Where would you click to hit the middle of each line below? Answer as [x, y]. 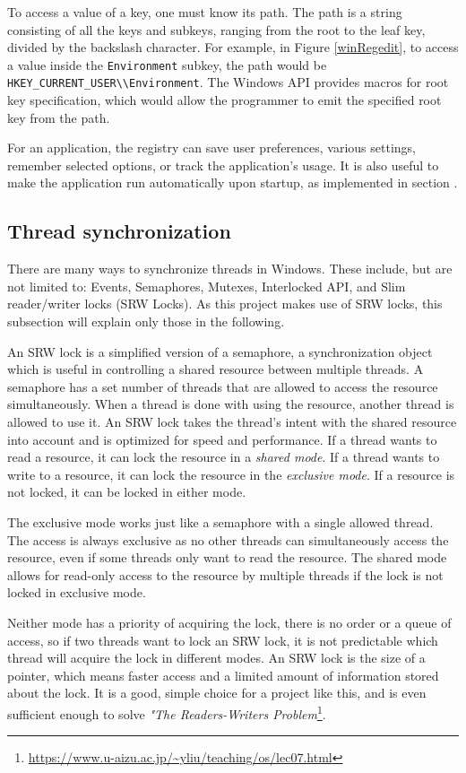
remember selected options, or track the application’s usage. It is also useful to [223, 165]
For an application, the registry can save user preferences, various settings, [211, 148]
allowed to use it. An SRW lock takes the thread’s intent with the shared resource [232, 422]
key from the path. [59, 117]
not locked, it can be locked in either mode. [127, 492]
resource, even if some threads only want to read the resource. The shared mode [227, 557]
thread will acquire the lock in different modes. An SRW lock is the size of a [216, 658]
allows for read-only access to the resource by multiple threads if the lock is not [225, 574]
